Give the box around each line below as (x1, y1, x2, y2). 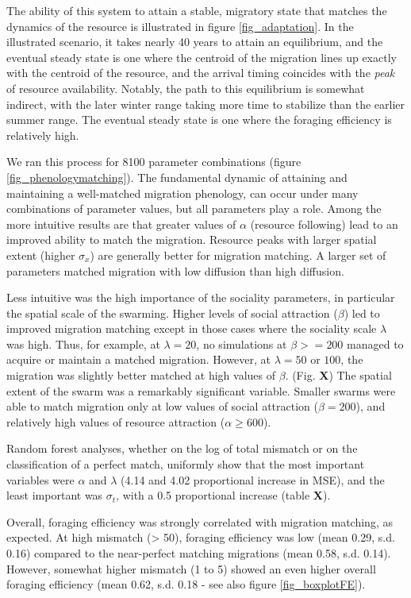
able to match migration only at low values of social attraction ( (6, 398, 318, 415)
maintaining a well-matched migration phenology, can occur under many (6, 184, 359, 201)
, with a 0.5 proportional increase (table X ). (116, 487, 331, 503)
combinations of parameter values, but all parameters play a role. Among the (6, 200, 382, 217)
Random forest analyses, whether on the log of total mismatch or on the (6, 440, 358, 457)
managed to (347, 335, 404, 352)
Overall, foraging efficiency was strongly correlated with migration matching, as (6, 513, 393, 530)
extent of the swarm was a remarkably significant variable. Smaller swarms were (6, 382, 396, 399)
